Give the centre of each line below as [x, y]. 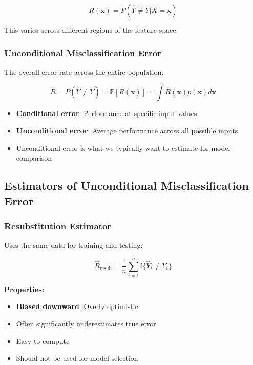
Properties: [24, 289]
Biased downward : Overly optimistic [77, 306]
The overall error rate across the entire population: [84, 72]
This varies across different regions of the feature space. [91, 30]
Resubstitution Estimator [58, 226]
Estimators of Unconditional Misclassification [126, 186]
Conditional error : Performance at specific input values [107, 113]
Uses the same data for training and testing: [73, 245]
